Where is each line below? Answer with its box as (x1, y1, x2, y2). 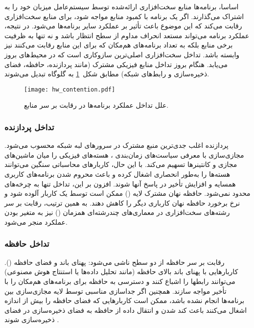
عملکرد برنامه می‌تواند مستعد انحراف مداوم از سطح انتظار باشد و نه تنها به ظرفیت (4, 30, 250, 40)
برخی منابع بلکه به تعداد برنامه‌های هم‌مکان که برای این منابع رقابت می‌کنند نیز (4, 40, 233, 50)
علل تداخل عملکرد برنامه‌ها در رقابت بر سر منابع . (24, 100, 169, 110)
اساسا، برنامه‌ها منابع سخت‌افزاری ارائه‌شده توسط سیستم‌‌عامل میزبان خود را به (4, 1, 239, 11)
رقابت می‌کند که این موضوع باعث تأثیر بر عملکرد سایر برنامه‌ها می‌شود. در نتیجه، (4, 21, 242, 31)
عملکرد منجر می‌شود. (4, 216, 68, 227)
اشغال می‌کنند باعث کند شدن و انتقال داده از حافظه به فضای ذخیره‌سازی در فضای (4, 305, 247, 315)
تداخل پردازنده (4, 120, 54, 133)
